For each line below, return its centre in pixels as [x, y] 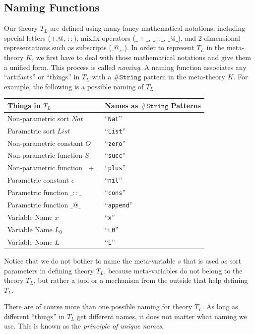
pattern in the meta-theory [184, 77]
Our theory [21, 28]
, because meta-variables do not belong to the [173, 270]
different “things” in [34, 316]
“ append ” [119, 205]
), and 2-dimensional [209, 37]
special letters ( [27, 37]
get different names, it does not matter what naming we [162, 316]
